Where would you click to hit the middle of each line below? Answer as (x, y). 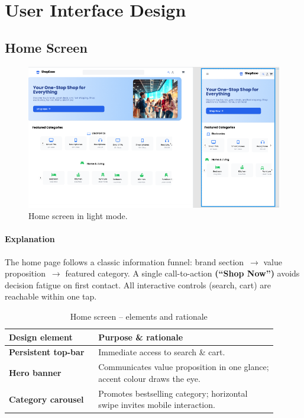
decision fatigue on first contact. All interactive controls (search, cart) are (138, 284)
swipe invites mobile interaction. (157, 405)
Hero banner (35, 373)
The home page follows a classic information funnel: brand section (124, 261)
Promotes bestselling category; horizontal (173, 393)
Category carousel (46, 399)
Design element (41, 337)
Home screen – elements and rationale (139, 316)
